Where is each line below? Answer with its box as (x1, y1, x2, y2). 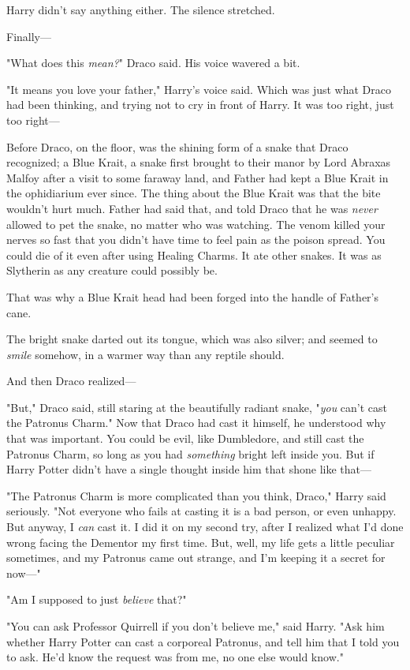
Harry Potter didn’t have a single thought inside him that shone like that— (6, 461, 371, 477)
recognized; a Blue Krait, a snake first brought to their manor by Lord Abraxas (6, 154, 391, 170)
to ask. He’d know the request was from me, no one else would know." (6, 649, 344, 665)
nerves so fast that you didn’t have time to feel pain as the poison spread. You (6, 231, 386, 248)
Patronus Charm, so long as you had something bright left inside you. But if (6, 445, 375, 462)
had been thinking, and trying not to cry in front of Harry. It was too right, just (6, 96, 394, 113)
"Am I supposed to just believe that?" (6, 591, 187, 608)
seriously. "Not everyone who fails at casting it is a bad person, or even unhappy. (6, 503, 397, 519)
